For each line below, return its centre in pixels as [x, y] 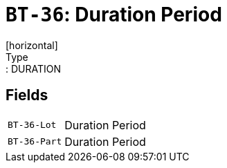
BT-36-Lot [32, 125]
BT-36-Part [35, 142]
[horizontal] [32, 45]
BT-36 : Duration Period [114, 15]
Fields [27, 95]
